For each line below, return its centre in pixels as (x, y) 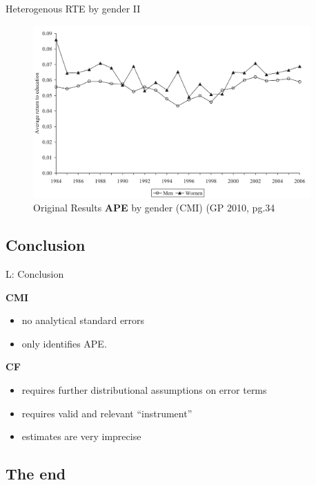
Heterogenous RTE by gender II (73, 8)
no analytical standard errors (83, 320)
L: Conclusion (35, 273)
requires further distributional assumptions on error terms (144, 389)
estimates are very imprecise (81, 436)
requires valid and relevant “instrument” (107, 413)
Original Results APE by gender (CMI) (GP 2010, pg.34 (154, 208)
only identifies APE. (64, 343)
